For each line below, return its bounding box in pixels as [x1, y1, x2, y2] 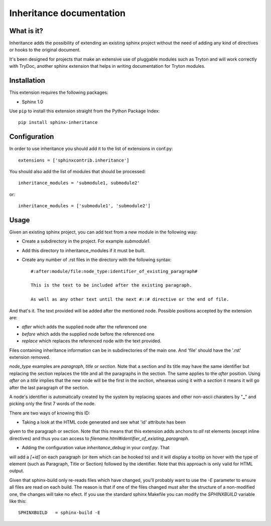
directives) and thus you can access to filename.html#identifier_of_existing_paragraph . [9, 435, 190, 441]
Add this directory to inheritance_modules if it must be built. [22, 247, 146, 253]
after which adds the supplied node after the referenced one [22, 324, 147, 330]
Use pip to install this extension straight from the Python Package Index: [9, 108, 160, 114]
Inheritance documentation [9, 8, 125, 19]
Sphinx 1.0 [22, 98, 44, 105]
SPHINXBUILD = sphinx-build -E [18, 510, 100, 515]
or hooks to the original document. [9, 47, 81, 53]
